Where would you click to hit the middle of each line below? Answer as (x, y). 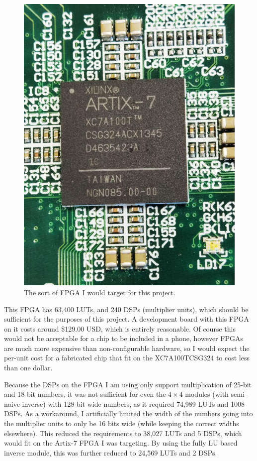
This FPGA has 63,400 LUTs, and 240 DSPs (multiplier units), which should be (126, 309)
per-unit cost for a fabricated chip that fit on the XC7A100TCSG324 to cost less (127, 358)
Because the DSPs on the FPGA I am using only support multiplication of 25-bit (128, 384)
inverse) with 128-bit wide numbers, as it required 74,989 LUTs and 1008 (133, 403)
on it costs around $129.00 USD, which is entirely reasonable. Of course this (120, 328)
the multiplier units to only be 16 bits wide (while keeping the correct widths (122, 423)
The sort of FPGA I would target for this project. (100, 292)
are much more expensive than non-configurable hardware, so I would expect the (127, 348)
